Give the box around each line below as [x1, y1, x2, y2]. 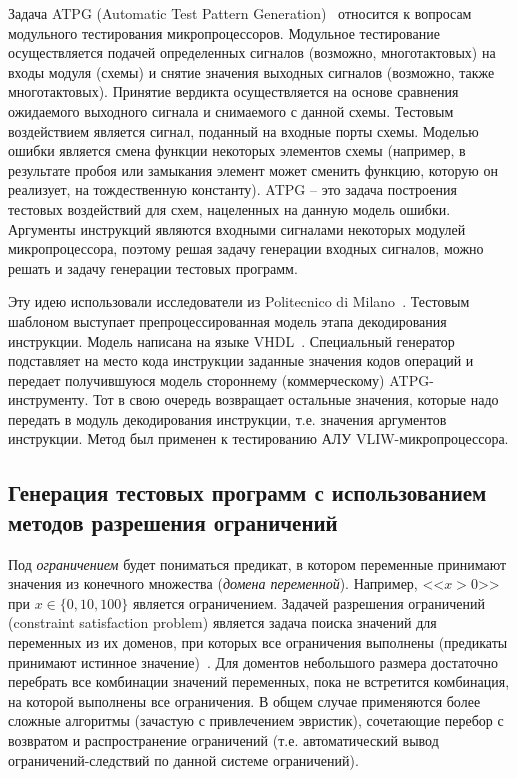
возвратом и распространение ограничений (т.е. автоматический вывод [8, 730, 439, 750]
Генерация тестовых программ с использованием [8, 477, 487, 508]
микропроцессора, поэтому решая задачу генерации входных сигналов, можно [8, 238, 484, 259]
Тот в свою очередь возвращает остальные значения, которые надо [93, 389, 499, 410]
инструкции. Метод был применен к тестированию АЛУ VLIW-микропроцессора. [8, 428, 509, 449]
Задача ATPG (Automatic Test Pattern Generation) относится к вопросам [8, 3, 472, 23]
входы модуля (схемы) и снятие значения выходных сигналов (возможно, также [8, 61, 495, 82]
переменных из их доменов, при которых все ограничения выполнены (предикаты [8, 632, 508, 653]
